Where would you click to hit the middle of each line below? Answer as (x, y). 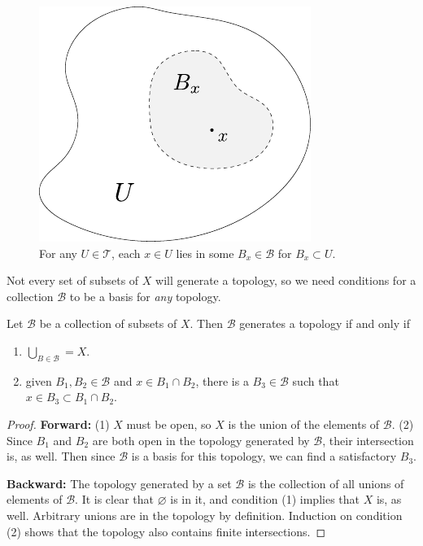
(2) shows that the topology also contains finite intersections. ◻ (166, 531)
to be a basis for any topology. (145, 296)
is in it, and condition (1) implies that (265, 499)
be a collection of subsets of (108, 323)
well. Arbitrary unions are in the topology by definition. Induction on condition (205, 515)
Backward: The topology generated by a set (119, 483)
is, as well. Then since (61, 456)
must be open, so (169, 424)
